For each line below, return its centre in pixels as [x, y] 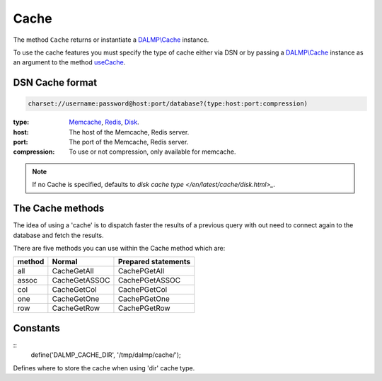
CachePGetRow [144, 308]
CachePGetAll [141, 271]
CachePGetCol [143, 290]
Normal [65, 262]
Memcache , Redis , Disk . [104, 122]
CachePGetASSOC [149, 280]
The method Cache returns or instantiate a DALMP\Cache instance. [111, 40]
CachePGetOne [144, 299]
